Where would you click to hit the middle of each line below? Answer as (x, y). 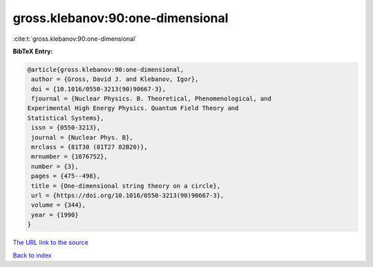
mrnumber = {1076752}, (70, 157)
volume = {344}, (59, 205)
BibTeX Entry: (33, 51)
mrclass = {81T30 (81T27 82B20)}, (89, 147)
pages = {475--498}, (66, 176)
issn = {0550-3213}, (66, 128)
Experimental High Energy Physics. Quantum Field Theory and (133, 108)
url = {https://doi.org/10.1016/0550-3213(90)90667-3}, (128, 195)
